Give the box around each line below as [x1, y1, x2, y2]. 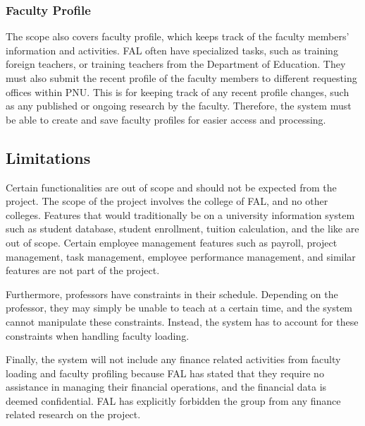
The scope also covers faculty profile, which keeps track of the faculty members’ [6, 29, 349, 44]
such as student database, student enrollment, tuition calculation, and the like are [6, 221, 359, 236]
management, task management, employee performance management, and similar [6, 249, 356, 264]
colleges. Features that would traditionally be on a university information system [6, 207, 355, 222]
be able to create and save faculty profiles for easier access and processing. [6, 112, 326, 126]
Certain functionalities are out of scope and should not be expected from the [6, 179, 337, 194]
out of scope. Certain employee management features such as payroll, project [6, 235, 338, 249]
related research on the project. [6, 407, 141, 422]
